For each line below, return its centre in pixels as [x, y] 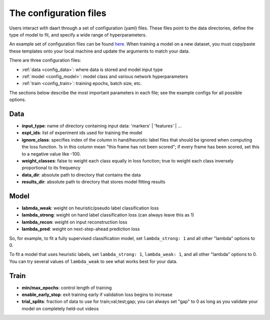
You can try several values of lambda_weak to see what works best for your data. [93, 261]
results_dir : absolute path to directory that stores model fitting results [93, 182]
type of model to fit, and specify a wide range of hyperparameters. [78, 34]
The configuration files [58, 13]
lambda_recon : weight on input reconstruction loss [74, 222]
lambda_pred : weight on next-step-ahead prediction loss [81, 229]
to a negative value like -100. [51, 154]
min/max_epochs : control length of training [67, 287]
